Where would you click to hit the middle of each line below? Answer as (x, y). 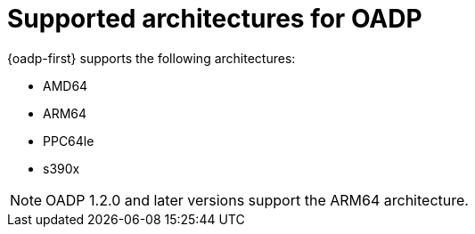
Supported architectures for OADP (215, 19)
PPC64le (69, 141)
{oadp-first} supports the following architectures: (152, 58)
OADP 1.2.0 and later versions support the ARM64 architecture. (257, 200)
